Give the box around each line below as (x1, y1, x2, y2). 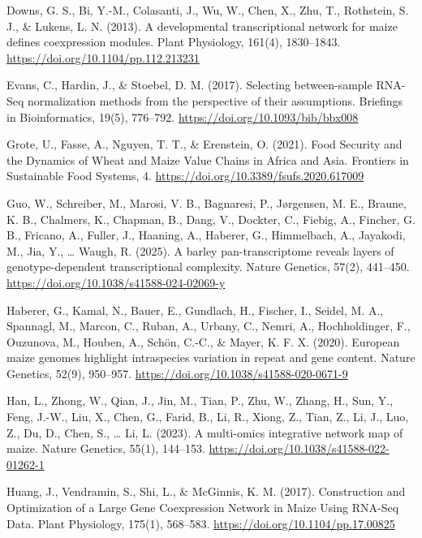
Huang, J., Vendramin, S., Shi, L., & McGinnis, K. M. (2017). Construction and (6, 483, 406, 500)
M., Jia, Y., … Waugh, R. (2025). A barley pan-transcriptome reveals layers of (6, 242, 394, 259)
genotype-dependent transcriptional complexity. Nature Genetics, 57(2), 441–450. (6, 258, 410, 275)
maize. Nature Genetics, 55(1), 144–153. (6, 440, 205, 457)
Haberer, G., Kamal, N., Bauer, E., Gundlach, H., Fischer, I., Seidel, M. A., (6, 301, 384, 318)
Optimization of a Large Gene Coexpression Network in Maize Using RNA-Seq (6, 499, 399, 516)
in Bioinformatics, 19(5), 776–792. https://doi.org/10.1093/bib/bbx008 (6, 108, 359, 125)
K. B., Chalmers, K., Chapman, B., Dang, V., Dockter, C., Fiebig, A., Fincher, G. (6, 210, 416, 227)
